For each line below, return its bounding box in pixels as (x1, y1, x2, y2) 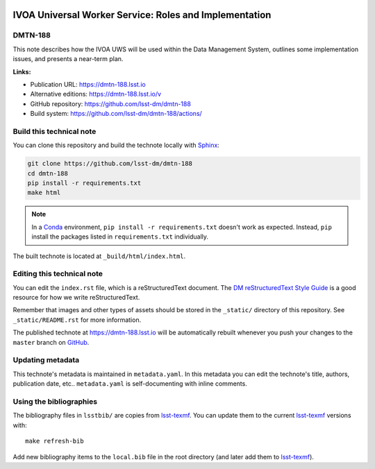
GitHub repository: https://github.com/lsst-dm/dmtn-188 (30, 99, 191, 108)
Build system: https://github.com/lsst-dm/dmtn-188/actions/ (30, 110, 203, 118)
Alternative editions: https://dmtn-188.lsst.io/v (30, 90, 162, 99)
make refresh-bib (25, 437, 84, 445)
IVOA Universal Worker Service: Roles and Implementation (12, 9, 272, 21)
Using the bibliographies (12, 396, 97, 406)
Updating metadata (12, 355, 80, 365)
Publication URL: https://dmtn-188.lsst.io (30, 80, 146, 88)
